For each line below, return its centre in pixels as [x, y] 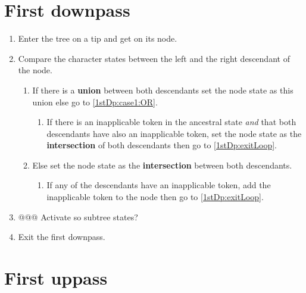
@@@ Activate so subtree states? [78, 216]
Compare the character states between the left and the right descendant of [154, 58]
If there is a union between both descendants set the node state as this [163, 90]
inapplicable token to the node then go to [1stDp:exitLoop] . [155, 197]
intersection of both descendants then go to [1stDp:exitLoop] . [162, 145]
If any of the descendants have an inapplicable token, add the [159, 185]
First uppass [56, 278]
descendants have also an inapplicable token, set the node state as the [174, 133]
